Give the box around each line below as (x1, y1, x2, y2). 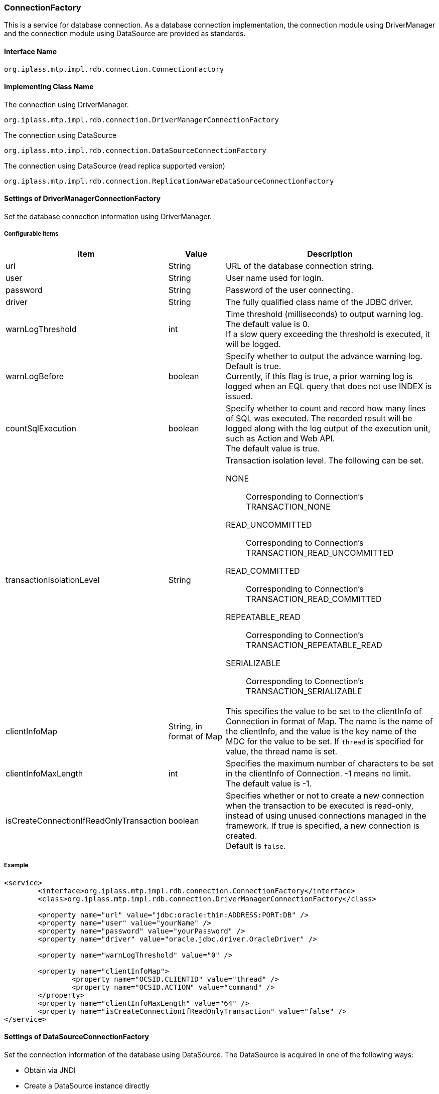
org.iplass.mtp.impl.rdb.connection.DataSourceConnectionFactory (4, 146, 266, 154)
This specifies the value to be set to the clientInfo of (226, 706, 422, 716)
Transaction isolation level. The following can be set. (226, 455, 424, 465)
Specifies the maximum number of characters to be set (226, 758, 434, 768)
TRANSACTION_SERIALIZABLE (246, 686, 362, 696)
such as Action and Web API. (226, 433, 335, 443)
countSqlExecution (6, 423, 76, 433)
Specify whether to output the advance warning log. (226, 351, 422, 361)
